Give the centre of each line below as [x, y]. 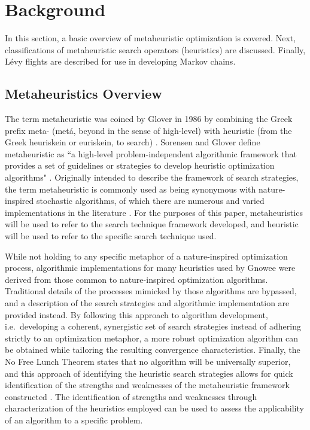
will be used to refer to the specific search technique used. [111, 236]
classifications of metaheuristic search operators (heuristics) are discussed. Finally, [155, 49]
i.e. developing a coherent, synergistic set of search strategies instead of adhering [153, 326]
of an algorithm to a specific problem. [74, 420]
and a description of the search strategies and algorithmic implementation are [147, 303]
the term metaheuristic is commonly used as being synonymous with [130, 189]
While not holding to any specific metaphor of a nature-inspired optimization [146, 256]
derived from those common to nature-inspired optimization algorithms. [136, 279]
